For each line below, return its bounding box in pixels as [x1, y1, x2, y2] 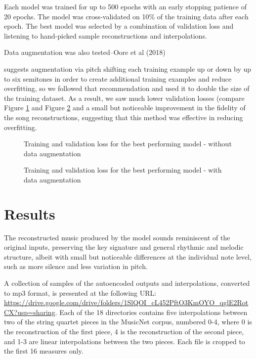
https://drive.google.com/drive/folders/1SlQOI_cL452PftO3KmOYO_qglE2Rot [4, 297, 249, 308]
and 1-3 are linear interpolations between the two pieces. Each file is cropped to [4, 336, 245, 346]
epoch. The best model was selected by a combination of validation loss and [4, 21, 234, 31]
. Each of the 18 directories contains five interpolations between [55, 307, 248, 317]
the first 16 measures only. [4, 346, 84, 356]
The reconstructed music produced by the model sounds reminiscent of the [4, 232, 230, 242]
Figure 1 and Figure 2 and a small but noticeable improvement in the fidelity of [4, 102, 246, 113]
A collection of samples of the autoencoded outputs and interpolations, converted [4, 278, 250, 288]
